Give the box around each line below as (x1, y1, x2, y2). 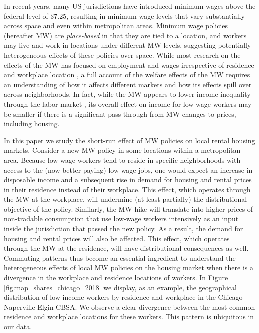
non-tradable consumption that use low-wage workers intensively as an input (4, 213, 239, 224)
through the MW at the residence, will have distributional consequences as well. (4, 243, 249, 253)
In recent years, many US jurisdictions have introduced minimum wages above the (4, 1, 256, 11)
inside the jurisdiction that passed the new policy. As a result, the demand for (4, 223, 243, 234)
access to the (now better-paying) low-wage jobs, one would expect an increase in (4, 164, 253, 175)
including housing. (4, 118, 60, 129)
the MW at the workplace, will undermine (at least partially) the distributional (4, 194, 247, 204)
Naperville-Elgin (4, 301, 54, 312)
